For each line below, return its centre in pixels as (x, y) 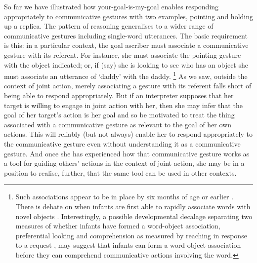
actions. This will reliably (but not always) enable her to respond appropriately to (128, 134)
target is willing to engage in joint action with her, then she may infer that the (123, 105)
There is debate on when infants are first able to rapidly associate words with (133, 206)
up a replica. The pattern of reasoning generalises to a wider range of (109, 26)
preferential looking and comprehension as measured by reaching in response (131, 235)
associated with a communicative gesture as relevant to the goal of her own (118, 124)
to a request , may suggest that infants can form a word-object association (128, 245)
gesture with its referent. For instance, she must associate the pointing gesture (123, 55)
